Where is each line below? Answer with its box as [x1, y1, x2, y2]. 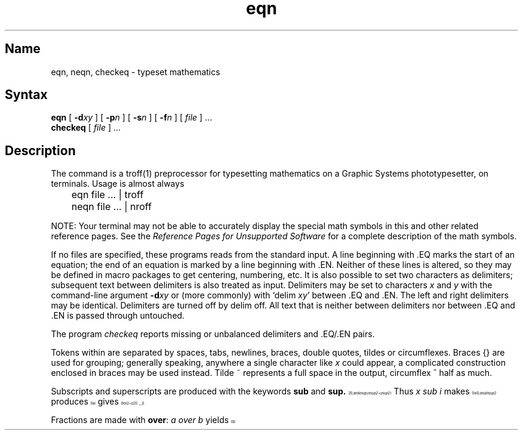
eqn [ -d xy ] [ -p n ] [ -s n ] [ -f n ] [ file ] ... [51, 112, 213, 123]
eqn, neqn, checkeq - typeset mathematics [51, 66, 220, 77]
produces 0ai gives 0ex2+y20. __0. [51, 396, 145, 407]
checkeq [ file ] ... [51, 122, 121, 133]
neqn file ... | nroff [71, 200, 152, 213]
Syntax [5, 87, 48, 103]
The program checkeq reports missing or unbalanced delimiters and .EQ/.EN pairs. [51, 329, 375, 340]
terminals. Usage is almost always [51, 178, 184, 189]
